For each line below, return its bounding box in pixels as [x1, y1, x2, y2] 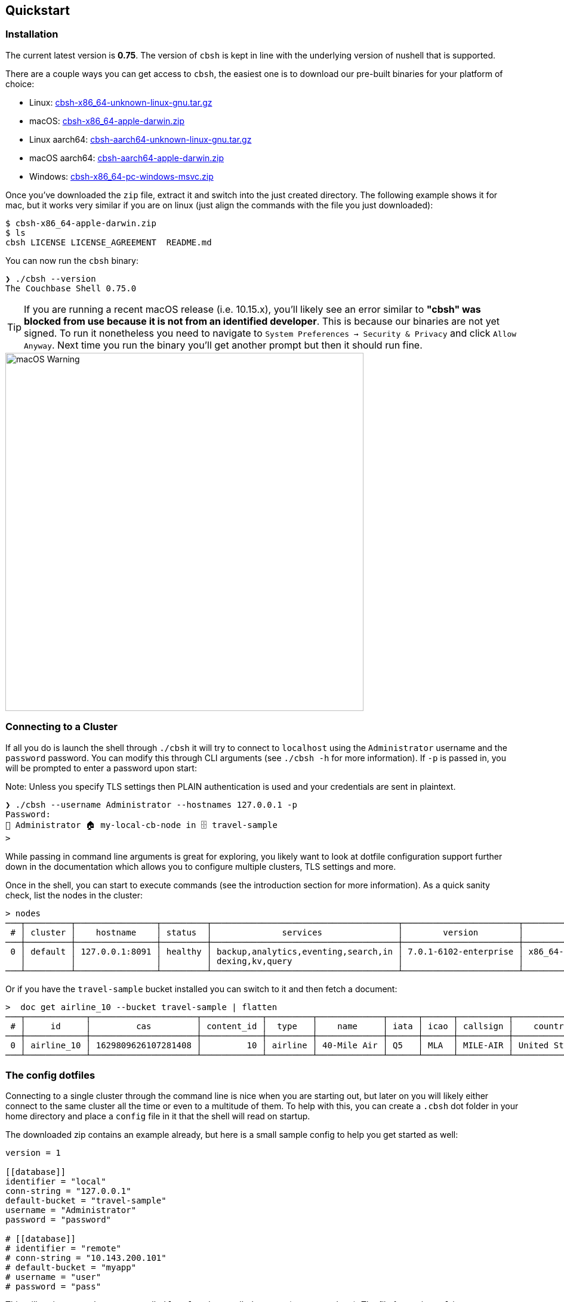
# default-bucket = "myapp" [5, 1263, 137, 1273]
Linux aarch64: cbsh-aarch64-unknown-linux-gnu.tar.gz [29, 134, 252, 144]
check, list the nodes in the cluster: [5, 889, 143, 900]
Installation [5, 28, 58, 41]
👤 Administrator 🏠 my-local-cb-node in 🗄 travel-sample [5, 820, 278, 830]
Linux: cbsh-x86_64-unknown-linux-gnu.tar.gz [29, 97, 212, 107]
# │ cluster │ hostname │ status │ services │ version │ [10, 927, 524, 937]
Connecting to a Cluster [5, 721, 118, 733]
